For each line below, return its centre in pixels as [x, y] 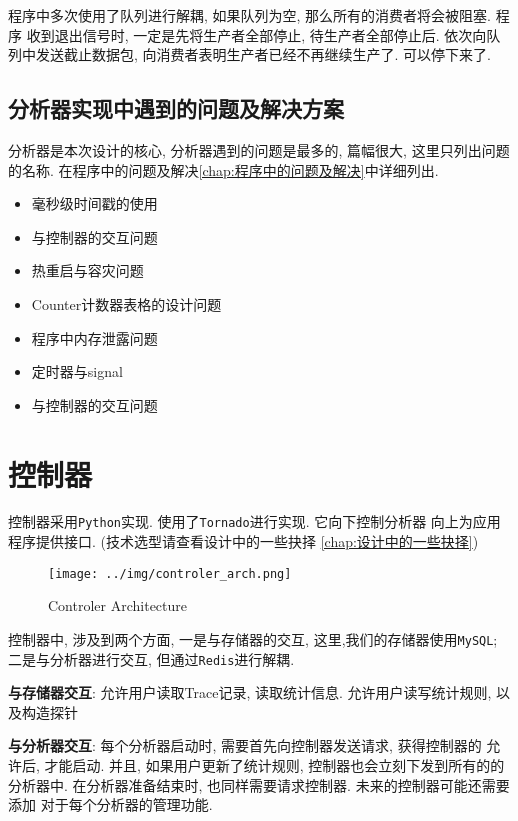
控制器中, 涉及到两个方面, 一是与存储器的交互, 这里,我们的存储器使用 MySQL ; [253, 638]
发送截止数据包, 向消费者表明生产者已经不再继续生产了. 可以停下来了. [263, 54]
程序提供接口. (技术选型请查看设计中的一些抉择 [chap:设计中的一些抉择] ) [243, 541]
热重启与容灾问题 [87, 270]
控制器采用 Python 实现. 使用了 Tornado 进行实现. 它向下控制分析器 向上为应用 [254, 521]
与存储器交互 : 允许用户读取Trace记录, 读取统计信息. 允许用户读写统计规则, [250, 692]
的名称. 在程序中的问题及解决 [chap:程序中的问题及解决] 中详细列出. [223, 169]
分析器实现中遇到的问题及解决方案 [176, 108]
